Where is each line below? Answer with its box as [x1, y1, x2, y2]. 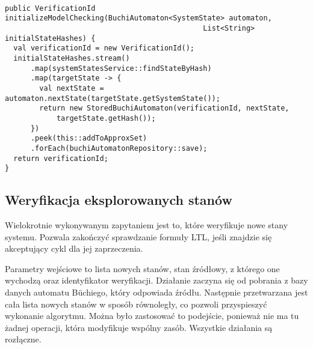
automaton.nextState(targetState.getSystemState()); [5, 94, 220, 103]
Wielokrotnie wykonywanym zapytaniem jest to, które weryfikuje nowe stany [5, 219, 288, 231]
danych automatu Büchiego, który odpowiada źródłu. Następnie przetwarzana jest [5, 285, 308, 298]
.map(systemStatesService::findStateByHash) [30, 64, 212, 73]
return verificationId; [13, 154, 108, 163]
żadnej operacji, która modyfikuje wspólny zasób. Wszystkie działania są [5, 321, 273, 333]
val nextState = [39, 83, 104, 93]
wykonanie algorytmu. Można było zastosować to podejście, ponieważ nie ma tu [5, 309, 299, 322]
